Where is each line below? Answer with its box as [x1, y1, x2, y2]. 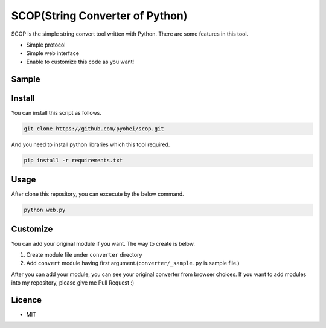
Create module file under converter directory [26, 251, 142, 258]
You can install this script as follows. [11, 109, 102, 116]
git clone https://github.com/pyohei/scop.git [24, 125, 164, 132]
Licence [11, 295, 42, 305]
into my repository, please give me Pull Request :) [11, 279, 135, 286]
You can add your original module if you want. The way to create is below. [11, 240, 196, 247]
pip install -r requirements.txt [24, 157, 123, 164]
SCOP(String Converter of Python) [11, 9, 188, 22]
